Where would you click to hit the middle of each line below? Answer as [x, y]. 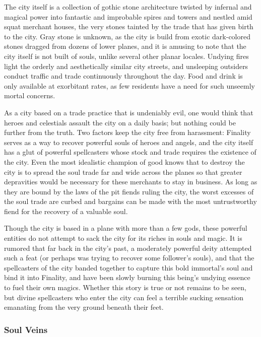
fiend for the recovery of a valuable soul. [66, 211]
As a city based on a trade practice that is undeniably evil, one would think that [129, 112]
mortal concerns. [30, 95]
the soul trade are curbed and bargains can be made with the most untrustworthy [130, 201]
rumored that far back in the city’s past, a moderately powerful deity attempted [128, 248]
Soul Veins [26, 329]
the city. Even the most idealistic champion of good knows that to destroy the [124, 161]
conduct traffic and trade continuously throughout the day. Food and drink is [123, 76]
